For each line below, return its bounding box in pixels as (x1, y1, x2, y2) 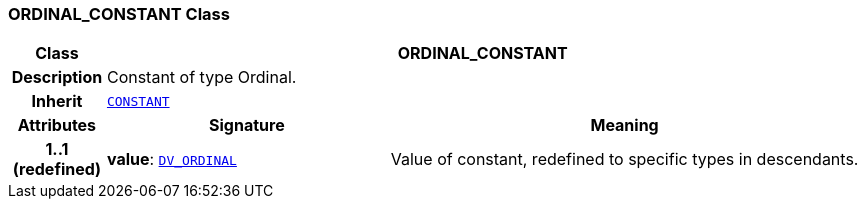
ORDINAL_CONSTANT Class (8, 4, 230, 24)
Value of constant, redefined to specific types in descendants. (390, 149, 859, 170)
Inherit (31, 91, 83, 112)
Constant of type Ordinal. (106, 67, 297, 88)
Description (11, 67, 103, 88)
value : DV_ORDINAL (106, 149, 237, 170)
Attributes (17, 115, 97, 136)
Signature (209, 115, 285, 136)
